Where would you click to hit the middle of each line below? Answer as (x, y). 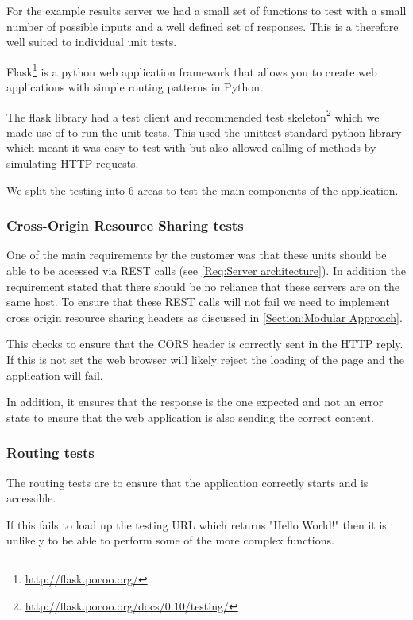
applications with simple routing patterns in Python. (135, 87)
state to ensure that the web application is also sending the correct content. (190, 417)
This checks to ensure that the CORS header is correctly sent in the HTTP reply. (205, 344)
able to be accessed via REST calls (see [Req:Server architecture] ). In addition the (206, 271)
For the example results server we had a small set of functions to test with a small (206, 10)
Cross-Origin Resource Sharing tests (125, 225)
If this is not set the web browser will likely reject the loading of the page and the (205, 360)
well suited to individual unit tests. (92, 42)
